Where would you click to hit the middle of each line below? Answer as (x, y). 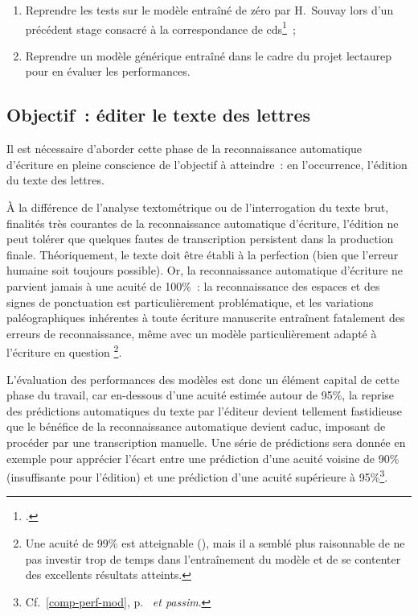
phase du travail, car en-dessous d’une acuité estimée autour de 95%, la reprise (201, 395)
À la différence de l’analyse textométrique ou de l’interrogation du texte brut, (198, 207)
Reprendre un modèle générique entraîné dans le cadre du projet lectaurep (208, 55)
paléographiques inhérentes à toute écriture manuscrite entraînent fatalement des (206, 318)
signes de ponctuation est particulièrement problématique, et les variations (190, 302)
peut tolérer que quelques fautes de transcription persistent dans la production (200, 239)
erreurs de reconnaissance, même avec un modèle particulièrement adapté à (192, 333)
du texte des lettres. (55, 180)
